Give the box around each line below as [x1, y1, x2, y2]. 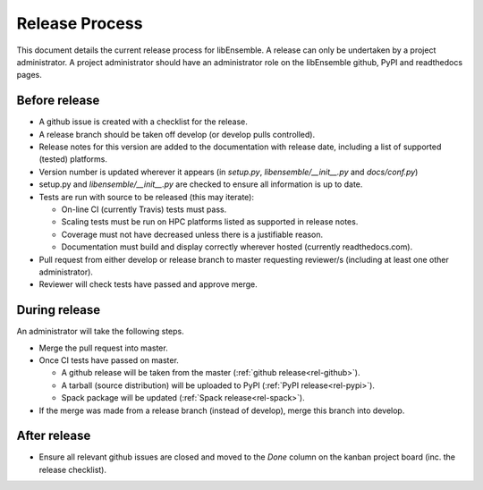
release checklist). [38, 464, 107, 475]
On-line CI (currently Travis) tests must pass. [61, 204, 227, 215]
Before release [16, 93, 100, 108]
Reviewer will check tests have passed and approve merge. [38, 279, 258, 290]
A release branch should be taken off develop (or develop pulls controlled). [38, 129, 316, 139]
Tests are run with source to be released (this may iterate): [38, 191, 255, 202]
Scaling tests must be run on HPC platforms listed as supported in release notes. [61, 216, 359, 227]
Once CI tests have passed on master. [38, 355, 179, 366]
